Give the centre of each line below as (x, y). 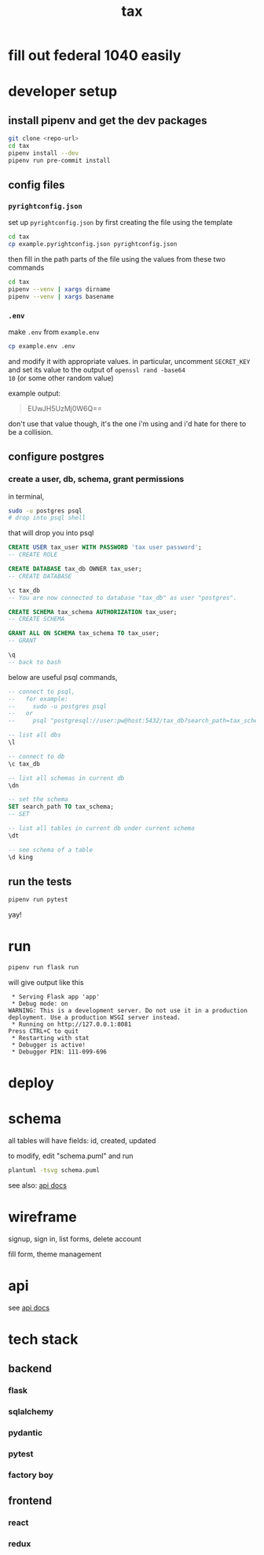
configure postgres (56, 457)
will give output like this (46, 983)
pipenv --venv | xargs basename (61, 296)
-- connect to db (37, 756)
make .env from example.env (54, 332)
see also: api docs (37, 1186)
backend (30, 1368)
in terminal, (26, 496)
